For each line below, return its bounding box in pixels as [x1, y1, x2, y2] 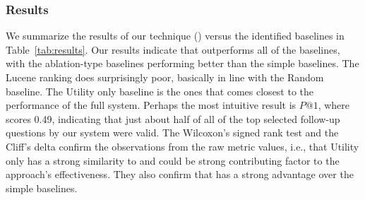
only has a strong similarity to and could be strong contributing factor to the [6, 153, 340, 167]
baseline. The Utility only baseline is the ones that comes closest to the [6, 83, 314, 98]
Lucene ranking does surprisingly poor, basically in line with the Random [6, 70, 324, 84]
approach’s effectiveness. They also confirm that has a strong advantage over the [6, 167, 354, 182]
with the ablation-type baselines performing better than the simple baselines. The [6, 56, 359, 71]
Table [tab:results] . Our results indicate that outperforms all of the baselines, [6, 42, 340, 57]
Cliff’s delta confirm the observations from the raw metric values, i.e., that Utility [6, 139, 359, 153]
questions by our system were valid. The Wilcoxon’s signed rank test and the [6, 125, 339, 140]
